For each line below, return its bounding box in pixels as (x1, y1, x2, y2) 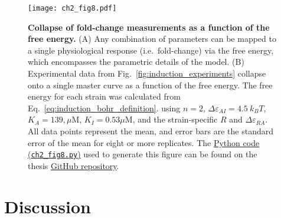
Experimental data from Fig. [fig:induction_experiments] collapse (28, 67, 266, 80)
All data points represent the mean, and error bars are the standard (28, 125, 273, 137)
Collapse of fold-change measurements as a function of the (28, 21, 270, 33)
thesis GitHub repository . (28, 159, 119, 171)
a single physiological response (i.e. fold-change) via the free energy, (28, 44, 274, 56)
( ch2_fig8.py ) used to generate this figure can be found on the (28, 148, 257, 160)
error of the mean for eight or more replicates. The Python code (28, 136, 260, 148)
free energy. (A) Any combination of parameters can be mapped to (28, 32, 276, 45)
